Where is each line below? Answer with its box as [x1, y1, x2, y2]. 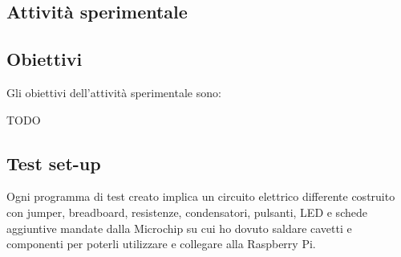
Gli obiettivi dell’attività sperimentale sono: [6, 84, 221, 100]
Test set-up [6, 150, 101, 175]
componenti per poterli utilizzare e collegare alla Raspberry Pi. [6, 235, 316, 252]
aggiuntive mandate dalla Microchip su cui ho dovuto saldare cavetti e [6, 219, 352, 236]
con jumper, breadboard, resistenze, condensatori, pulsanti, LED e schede [6, 203, 367, 220]
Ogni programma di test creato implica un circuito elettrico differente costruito [6, 188, 395, 205]
